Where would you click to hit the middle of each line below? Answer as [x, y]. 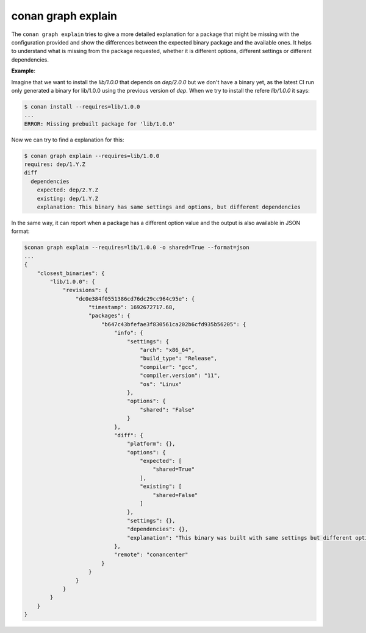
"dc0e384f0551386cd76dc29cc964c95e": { [135, 299]
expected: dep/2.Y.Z [68, 190]
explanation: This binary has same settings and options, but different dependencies [169, 207]
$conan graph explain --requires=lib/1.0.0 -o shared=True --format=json [137, 248]
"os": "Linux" [161, 384]
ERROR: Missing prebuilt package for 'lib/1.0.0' [100, 124]
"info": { [128, 333]
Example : [23, 71]
